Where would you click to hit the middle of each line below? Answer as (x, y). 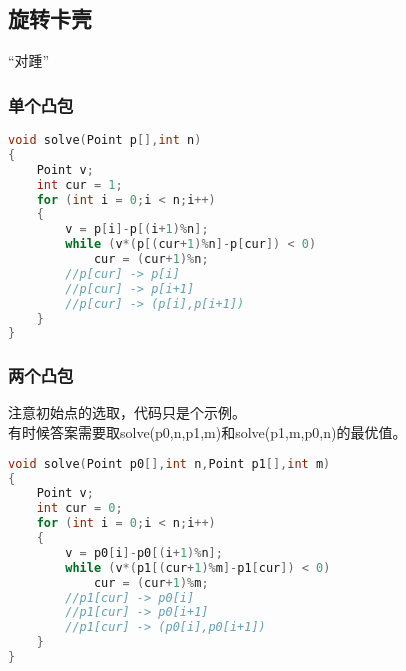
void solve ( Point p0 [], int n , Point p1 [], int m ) (169, 463)
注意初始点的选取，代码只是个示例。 (127, 412)
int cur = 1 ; (79, 184)
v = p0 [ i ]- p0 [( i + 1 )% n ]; (144, 552)
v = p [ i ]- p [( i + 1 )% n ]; (137, 229)
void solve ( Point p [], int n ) (105, 140)
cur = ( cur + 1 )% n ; (151, 259)
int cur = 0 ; (79, 508)
